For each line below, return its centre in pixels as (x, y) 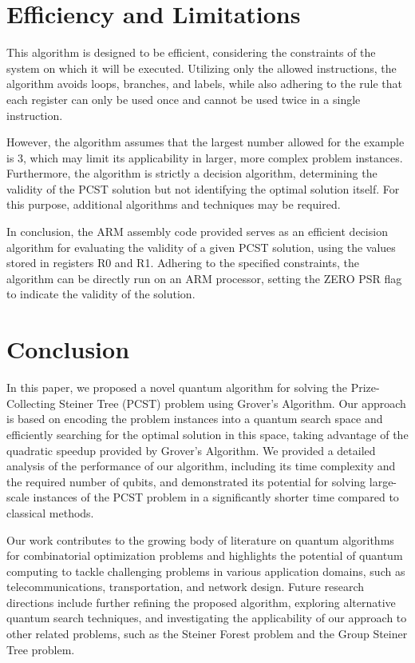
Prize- (365, 387)
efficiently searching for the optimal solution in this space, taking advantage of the (207, 434)
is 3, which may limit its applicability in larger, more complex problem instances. (205, 157)
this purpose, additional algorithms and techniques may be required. (174, 204)
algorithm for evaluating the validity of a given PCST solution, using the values (201, 247)
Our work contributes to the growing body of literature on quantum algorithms (200, 539)
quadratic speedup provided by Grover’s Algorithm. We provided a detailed (191, 450)
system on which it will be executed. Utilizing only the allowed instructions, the (202, 68)
